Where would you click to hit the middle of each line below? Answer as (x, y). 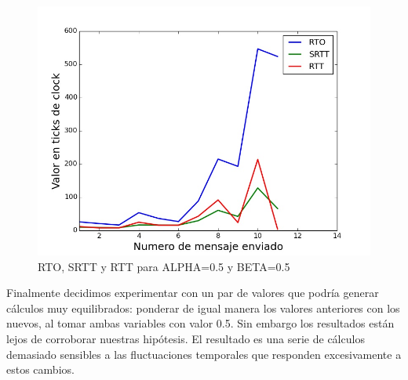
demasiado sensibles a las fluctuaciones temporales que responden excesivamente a (204, 354)
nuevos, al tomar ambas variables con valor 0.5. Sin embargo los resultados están (200, 323)
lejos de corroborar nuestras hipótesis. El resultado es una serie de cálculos (186, 338)
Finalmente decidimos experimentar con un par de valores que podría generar (193, 293)
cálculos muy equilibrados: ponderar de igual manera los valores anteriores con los (203, 308)
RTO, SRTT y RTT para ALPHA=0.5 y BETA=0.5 (164, 266)
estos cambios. (40, 369)
